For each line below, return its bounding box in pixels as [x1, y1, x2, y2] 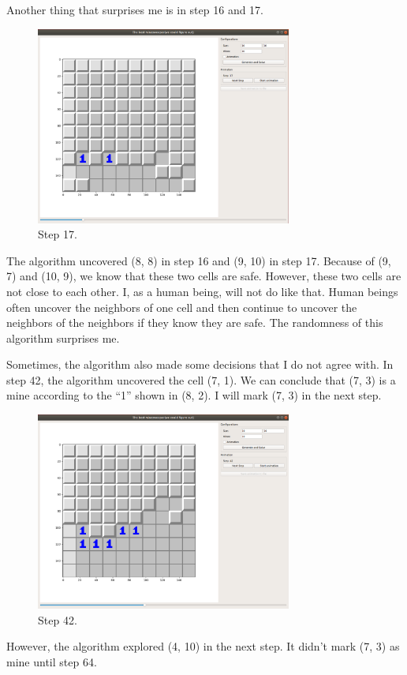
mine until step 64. [6, 653, 97, 669]
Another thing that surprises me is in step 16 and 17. [6, 2, 264, 17]
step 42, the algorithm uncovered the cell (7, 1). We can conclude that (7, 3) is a [6, 371, 396, 388]
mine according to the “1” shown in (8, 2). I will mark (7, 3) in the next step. [6, 387, 382, 403]
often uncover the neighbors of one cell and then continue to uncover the [6, 298, 357, 315]
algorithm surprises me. [6, 329, 120, 346]
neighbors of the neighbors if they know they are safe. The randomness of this [6, 314, 383, 331]
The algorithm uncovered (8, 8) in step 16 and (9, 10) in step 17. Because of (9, [6, 252, 391, 268]
